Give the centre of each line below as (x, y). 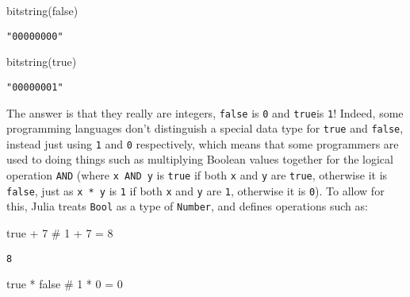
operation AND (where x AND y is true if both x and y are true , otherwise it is (197, 175)
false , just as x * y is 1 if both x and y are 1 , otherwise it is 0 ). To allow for (195, 190)
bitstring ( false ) (42, 10)
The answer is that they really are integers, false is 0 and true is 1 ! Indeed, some (205, 112)
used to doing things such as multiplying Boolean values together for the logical (200, 159)
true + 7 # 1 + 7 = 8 (60, 233)
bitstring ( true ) (42, 62)
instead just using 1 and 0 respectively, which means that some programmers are (203, 143)
